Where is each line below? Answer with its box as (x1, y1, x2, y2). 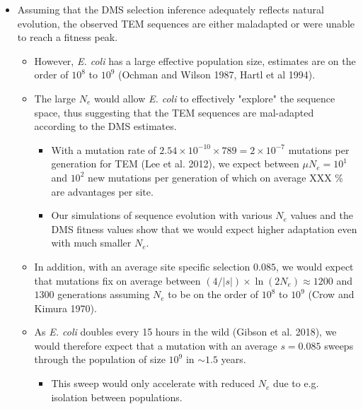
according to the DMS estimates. (34, 119, 177, 134)
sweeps (324, 338, 354, 352)
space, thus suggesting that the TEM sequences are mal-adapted (34, 105, 314, 119)
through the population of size (34, 352, 166, 367)
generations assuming (57, 287, 150, 302)
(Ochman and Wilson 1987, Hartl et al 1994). (118, 67, 316, 82)
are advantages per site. (51, 184, 154, 198)
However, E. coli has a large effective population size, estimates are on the (34, 53, 356, 68)
